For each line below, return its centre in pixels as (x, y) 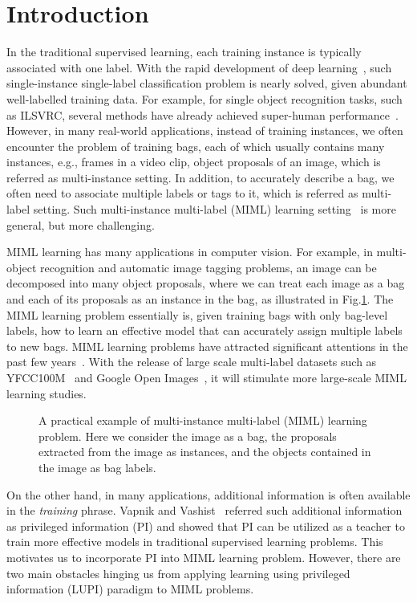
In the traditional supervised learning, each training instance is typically (184, 52)
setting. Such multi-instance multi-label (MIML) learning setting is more (215, 209)
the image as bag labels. (97, 467)
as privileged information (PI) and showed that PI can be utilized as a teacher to (206, 526)
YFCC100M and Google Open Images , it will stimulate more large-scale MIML (206, 377)
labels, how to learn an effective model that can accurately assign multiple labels (204, 330)
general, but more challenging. (81, 224)
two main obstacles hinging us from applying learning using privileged (178, 573)
